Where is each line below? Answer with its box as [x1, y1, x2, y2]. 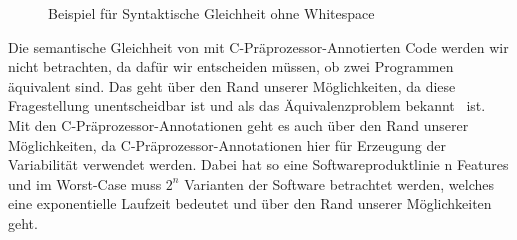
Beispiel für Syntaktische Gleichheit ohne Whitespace [48, 3, 375, 23]
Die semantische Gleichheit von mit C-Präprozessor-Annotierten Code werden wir [8, 36, 509, 57]
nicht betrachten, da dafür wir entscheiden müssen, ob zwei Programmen [8, 56, 454, 77]
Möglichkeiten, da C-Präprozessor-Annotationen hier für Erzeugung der [8, 134, 446, 155]
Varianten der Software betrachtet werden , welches [184, 173, 494, 194]
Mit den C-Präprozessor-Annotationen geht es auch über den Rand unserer [8, 114, 469, 135]
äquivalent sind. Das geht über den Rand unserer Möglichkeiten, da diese [8, 75, 456, 96]
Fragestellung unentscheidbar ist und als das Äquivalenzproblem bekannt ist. [8, 95, 486, 116]
